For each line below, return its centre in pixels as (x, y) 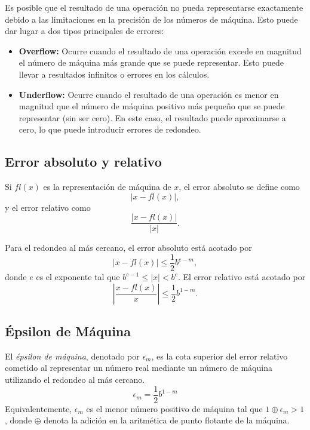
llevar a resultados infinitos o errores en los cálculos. (114, 74)
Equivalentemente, (39, 408)
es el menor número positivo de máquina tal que (174, 408)
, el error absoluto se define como (239, 187)
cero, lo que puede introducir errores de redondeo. (110, 129)
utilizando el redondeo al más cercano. (75, 380)
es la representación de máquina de (107, 187)
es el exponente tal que (78, 277)
